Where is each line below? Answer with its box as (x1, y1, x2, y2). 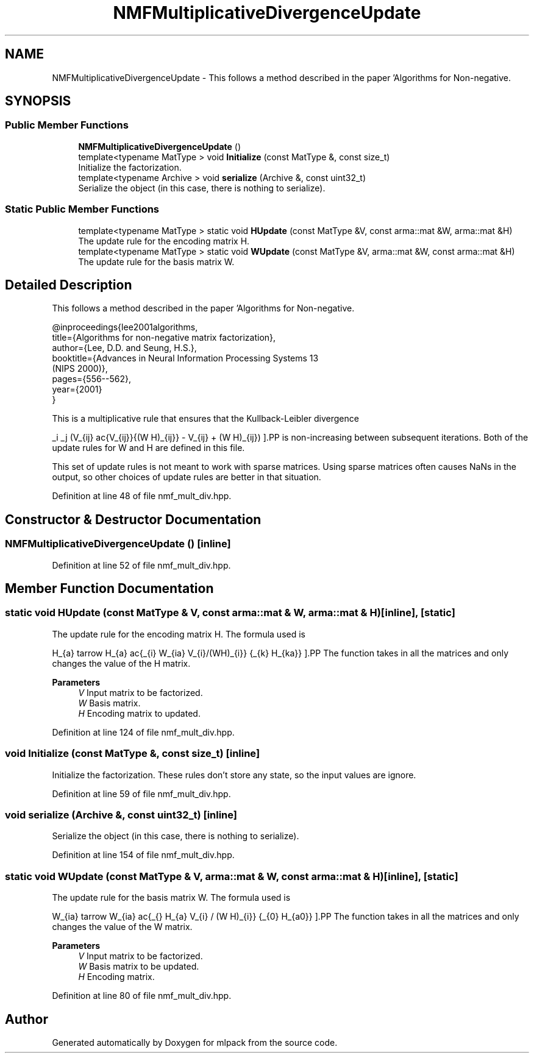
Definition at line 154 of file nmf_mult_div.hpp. (52, 850, 235, 861)
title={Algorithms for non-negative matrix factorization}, (52, 332, 276, 343)
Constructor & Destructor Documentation (5, 511, 262, 527)
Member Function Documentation (5, 581, 214, 597)
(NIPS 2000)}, (52, 363, 108, 374)
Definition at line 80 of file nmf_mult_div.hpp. (52, 990, 232, 1001)
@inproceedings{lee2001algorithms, (52, 322, 198, 333)
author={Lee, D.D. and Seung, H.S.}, (52, 343, 197, 353)
